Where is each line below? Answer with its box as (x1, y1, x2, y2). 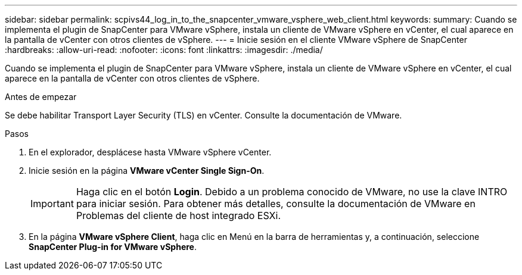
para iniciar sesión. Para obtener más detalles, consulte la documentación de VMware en (76, 198, 476, 210)
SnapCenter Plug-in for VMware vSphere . (29, 242, 197, 252)
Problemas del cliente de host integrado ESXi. (76, 210, 281, 221)
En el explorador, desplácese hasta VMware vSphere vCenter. (29, 147, 272, 157)
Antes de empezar (5, 92, 77, 102)
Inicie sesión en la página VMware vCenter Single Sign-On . (29, 165, 265, 176)
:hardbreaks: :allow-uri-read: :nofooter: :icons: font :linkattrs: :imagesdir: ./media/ (5, 45, 323, 55)
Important (30, 198, 74, 210)
